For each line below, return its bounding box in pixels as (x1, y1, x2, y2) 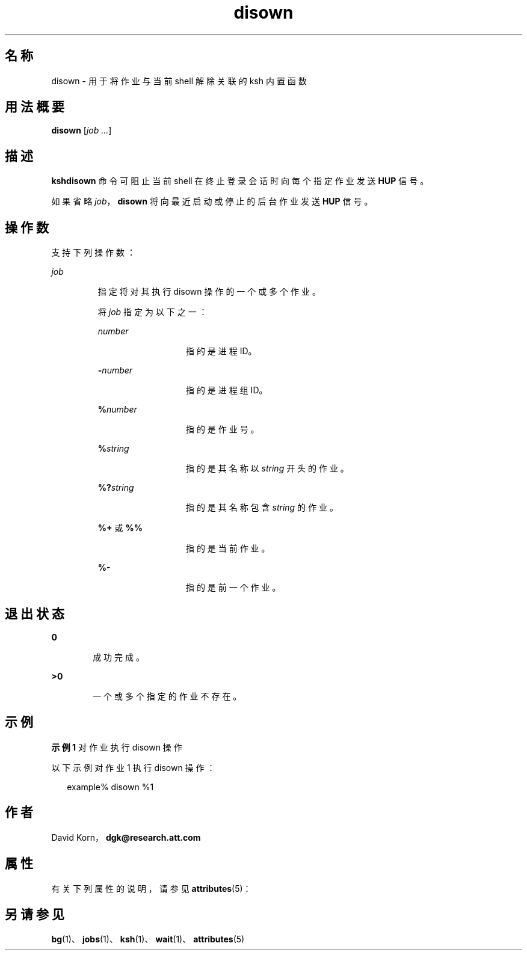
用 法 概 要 (5, 99, 64, 115)
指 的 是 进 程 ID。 (186, 346, 257, 357)
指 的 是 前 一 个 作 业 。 (186, 582, 281, 593)
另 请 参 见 (5, 906, 64, 922)
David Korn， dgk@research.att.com (51, 832, 201, 843)
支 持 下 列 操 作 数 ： (51, 247, 135, 258)
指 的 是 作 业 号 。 (186, 424, 259, 435)
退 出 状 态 (5, 606, 64, 621)
